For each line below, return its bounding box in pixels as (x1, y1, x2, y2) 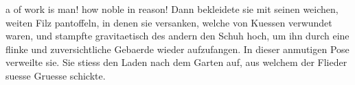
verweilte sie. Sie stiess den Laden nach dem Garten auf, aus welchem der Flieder (5, 55, 347, 69)
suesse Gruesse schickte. (5, 68, 106, 82)
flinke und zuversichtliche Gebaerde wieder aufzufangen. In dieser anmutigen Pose (5, 41, 350, 56)
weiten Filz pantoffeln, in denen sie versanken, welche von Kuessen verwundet (5, 15, 332, 29)
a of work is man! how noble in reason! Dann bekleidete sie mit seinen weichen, (5, 2, 339, 16)
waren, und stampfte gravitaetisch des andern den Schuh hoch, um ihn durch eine (5, 29, 350, 43)
